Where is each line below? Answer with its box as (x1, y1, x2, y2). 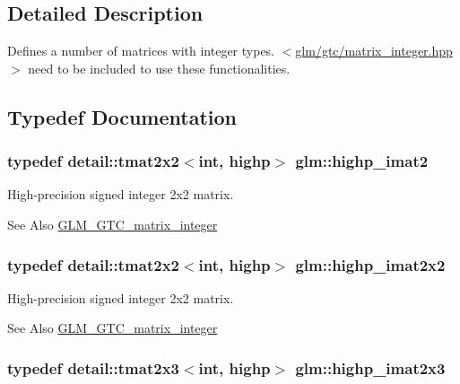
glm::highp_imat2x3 (295, 356, 446, 379)
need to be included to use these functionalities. (28, 58, 291, 77)
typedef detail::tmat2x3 (7, 356, 179, 379)
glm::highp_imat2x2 (295, 253, 446, 275)
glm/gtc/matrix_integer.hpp (295, 41, 453, 60)
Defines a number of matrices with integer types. (7, 41, 275, 60)
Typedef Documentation (7, 102, 237, 130)
